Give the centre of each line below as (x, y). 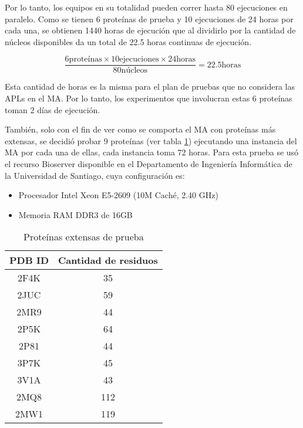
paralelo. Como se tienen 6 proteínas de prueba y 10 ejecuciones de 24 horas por (149, 18)
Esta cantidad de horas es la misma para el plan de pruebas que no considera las (150, 86)
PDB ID (29, 260)
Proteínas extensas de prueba (84, 237)
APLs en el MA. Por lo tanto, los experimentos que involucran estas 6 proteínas (149, 98)
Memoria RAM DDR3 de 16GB (75, 214)
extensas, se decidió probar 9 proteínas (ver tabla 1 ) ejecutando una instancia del (151, 140)
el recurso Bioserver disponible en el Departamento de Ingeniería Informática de (149, 164)
